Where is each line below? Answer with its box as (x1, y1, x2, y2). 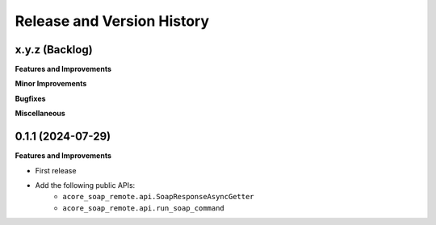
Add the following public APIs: (35, 180, 136, 190)
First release (35, 165, 77, 175)
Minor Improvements (15, 79, 87, 89)
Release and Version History (15, 12, 210, 30)
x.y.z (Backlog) (15, 43, 93, 56)
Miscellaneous (15, 109, 66, 119)
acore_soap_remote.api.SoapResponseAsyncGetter (62, 192, 254, 202)
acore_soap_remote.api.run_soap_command (62, 203, 225, 213)
